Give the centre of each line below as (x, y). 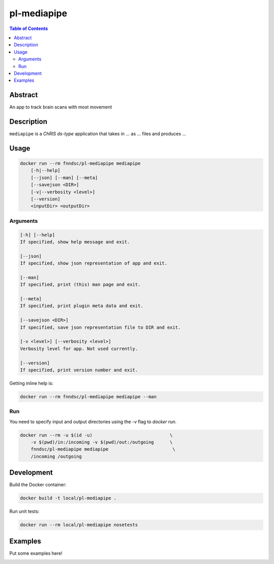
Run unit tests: (24, 512)
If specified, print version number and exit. (79, 370)
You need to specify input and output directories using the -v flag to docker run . (93, 422)
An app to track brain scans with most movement (61, 107)
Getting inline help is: (31, 383)
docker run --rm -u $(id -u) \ (96, 435)
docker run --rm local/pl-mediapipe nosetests (79, 525)
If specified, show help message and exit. (75, 242)
